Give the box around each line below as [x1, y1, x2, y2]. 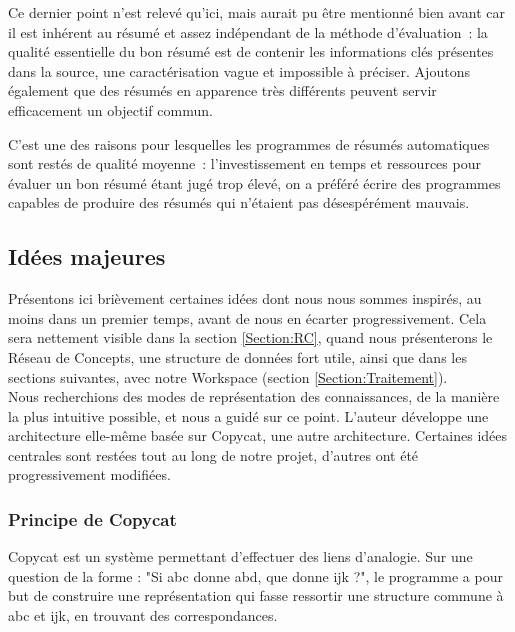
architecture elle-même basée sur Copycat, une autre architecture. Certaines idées [8, 425, 508, 446]
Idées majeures [8, 241, 166, 272]
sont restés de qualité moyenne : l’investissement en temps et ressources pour [8, 153, 481, 174]
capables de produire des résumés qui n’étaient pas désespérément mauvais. [8, 192, 470, 213]
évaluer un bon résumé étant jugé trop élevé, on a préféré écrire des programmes [8, 172, 501, 193]
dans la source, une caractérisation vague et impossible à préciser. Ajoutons [8, 60, 470, 81]
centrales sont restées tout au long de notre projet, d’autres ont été [8, 444, 419, 465]
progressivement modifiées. [8, 464, 171, 485]
